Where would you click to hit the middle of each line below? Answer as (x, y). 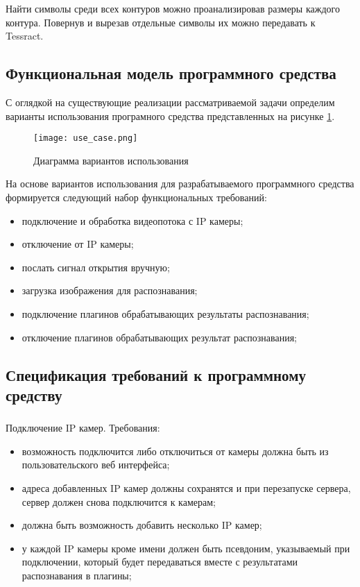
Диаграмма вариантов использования (111, 160)
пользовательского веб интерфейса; (96, 465)
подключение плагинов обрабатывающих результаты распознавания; (165, 313)
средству (34, 394)
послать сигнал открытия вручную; (96, 267)
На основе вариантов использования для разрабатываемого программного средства (180, 184)
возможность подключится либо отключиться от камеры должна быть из (175, 451)
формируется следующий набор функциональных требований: (136, 197)
